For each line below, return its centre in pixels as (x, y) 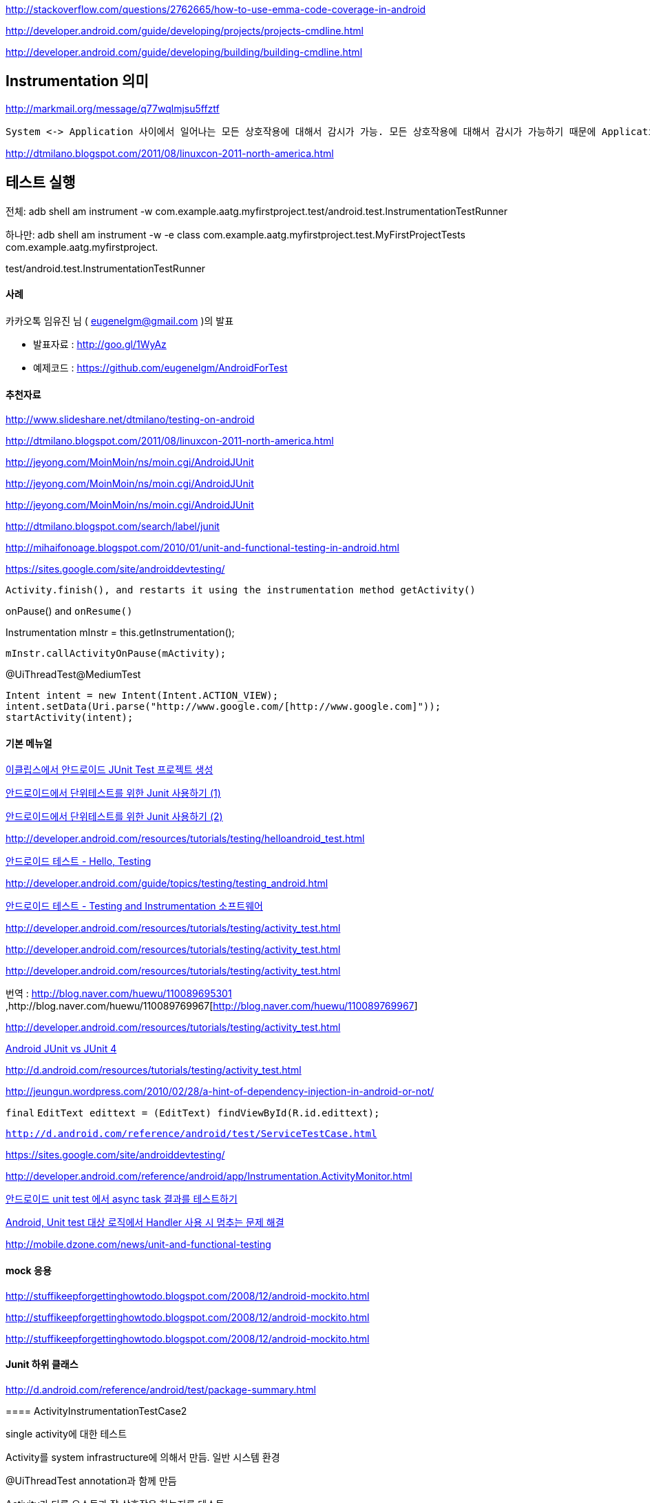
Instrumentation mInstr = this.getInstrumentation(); (120, 633)
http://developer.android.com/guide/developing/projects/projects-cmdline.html (185, 31)
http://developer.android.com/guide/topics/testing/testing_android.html (167, 883)
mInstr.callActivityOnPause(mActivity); (116, 654)
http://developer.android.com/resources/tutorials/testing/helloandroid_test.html (185, 839)
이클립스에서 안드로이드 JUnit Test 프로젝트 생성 (109, 770)
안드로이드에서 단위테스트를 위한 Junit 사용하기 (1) (113, 793)
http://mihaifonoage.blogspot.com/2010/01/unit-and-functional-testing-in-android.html (202, 548)
